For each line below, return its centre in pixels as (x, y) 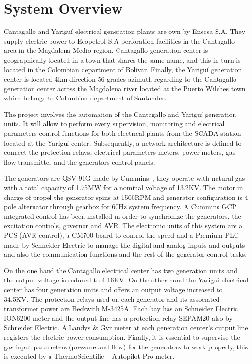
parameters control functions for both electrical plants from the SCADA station (123, 133)
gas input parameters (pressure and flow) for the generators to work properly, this (126, 346)
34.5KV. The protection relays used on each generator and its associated (112, 299)
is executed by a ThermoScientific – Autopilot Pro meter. (89, 356)
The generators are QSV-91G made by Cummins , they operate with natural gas (125, 178)
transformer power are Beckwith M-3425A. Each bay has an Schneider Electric (121, 308)
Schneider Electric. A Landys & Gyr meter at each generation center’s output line (126, 327)
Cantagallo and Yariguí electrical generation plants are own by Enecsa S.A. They (125, 31)
